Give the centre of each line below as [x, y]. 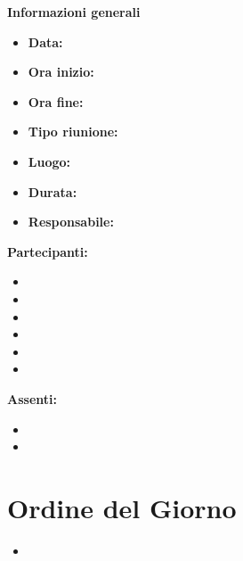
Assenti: [32, 398]
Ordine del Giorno [122, 507]
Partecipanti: [48, 251]
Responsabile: [71, 222]
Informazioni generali [74, 12]
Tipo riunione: [73, 132]
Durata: [53, 191]
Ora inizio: [61, 72]
